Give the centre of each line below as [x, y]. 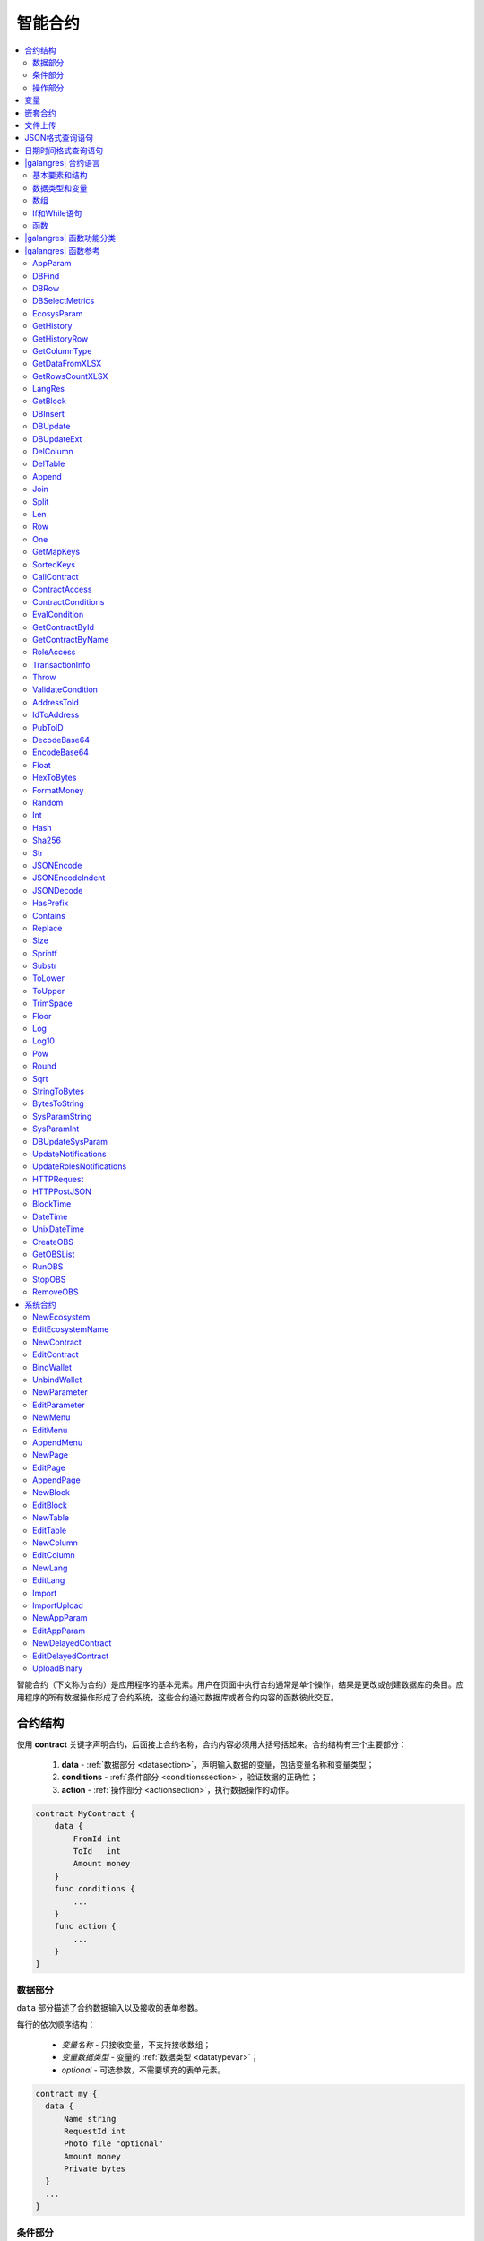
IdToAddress [56, 715]
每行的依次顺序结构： [56, 2024]
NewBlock [52, 1493]
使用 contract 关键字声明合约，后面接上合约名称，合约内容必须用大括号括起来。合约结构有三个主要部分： [212, 1744]
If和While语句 [57, 213]
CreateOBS [53, 1242]
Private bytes [95, 2169]
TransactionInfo [61, 664]
